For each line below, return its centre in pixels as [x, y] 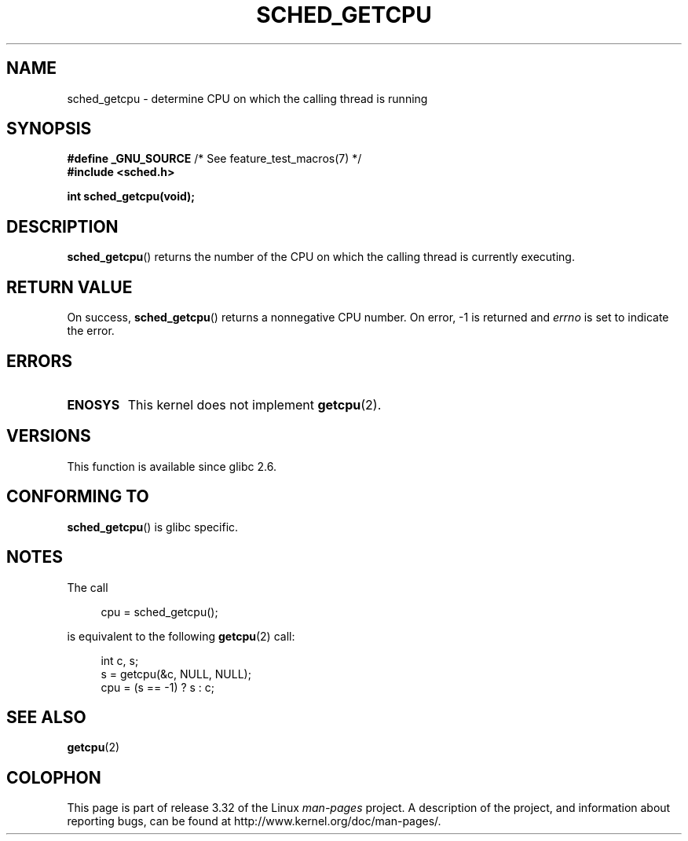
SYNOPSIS [49, 129]
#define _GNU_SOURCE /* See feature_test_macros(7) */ [214, 159]
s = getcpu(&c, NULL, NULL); [176, 674]
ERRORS [40, 361]
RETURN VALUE [70, 287]
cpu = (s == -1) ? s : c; [158, 687]
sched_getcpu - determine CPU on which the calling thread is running [247, 98]
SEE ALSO [46, 717]
